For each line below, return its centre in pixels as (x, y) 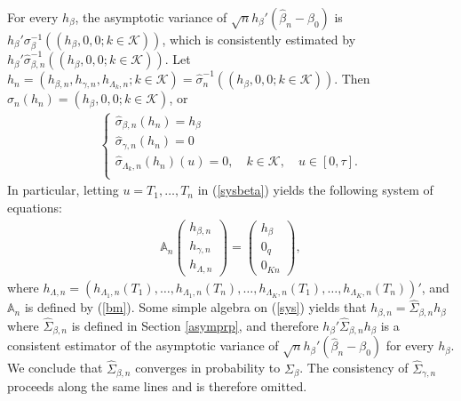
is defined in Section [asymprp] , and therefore (195, 325)
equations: (35, 207)
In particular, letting (63, 190)
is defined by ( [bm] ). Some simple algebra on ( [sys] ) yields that (195, 307)
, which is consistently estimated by (259, 39)
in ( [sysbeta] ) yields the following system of (315, 190)
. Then (352, 79)
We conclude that (55, 368)
